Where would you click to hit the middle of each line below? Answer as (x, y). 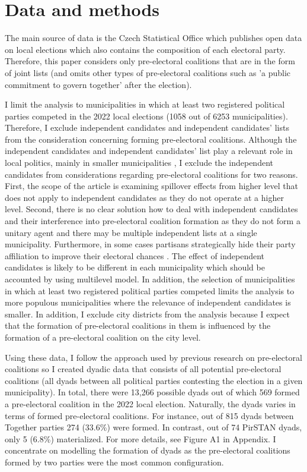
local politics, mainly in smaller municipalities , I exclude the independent (139, 163)
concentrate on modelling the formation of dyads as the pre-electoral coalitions (148, 450)
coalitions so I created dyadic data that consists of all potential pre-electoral (143, 369)
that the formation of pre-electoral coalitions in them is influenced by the (138, 325)
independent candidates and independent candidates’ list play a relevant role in (149, 151)
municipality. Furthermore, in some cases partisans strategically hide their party (150, 244)
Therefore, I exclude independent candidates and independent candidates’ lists (147, 128)
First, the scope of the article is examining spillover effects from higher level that (152, 186)
